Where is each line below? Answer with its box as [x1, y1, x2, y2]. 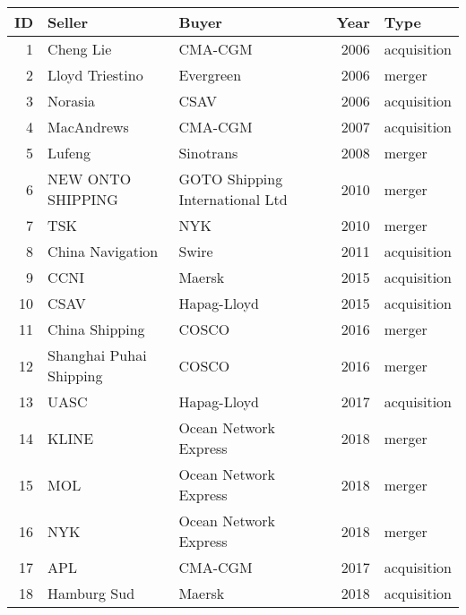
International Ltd [178, 189, 288, 209]
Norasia [47, 90, 96, 111]
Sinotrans [178, 142, 238, 163]
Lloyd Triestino [47, 64, 143, 85]
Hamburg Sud [47, 583, 135, 603]
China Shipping [47, 319, 145, 339]
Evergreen [178, 64, 242, 85]
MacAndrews [47, 116, 129, 137]
